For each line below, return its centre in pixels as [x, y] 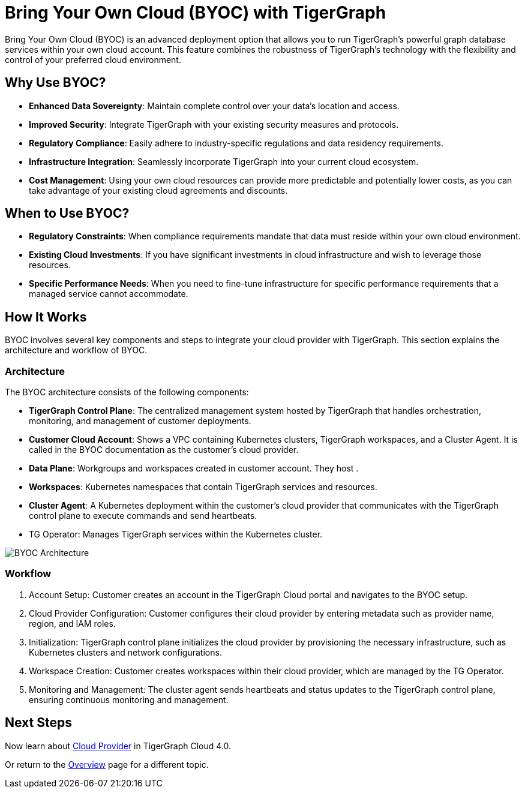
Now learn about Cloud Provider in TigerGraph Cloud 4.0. [118, 746]
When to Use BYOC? [67, 214]
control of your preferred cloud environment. [93, 59]
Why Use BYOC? [55, 83]
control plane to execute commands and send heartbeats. [143, 516]
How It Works [46, 317]
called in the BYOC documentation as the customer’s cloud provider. [164, 450]
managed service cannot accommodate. [109, 294]
